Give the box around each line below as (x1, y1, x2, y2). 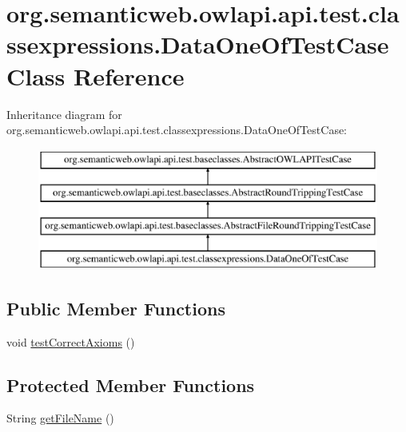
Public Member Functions (6, 295, 225, 320)
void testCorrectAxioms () (6, 333, 135, 350)
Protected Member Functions (6, 372, 255, 397)
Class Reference (6, 59, 185, 92)
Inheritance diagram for (6, 105, 122, 122)
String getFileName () (6, 410, 114, 426)
